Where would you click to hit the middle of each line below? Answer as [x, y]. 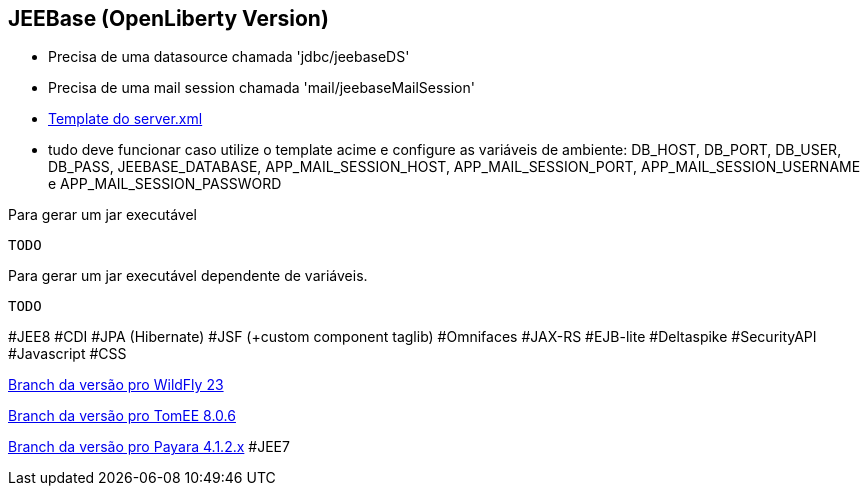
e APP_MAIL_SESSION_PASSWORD [165, 184]
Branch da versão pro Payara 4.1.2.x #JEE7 [149, 447]
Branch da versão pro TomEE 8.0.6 [122, 416]
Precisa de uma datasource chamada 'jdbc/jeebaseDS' [229, 57]
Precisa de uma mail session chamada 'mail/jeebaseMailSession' [261, 88]
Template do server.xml [125, 119]
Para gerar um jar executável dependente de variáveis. [188, 276]
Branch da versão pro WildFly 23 [116, 385]
